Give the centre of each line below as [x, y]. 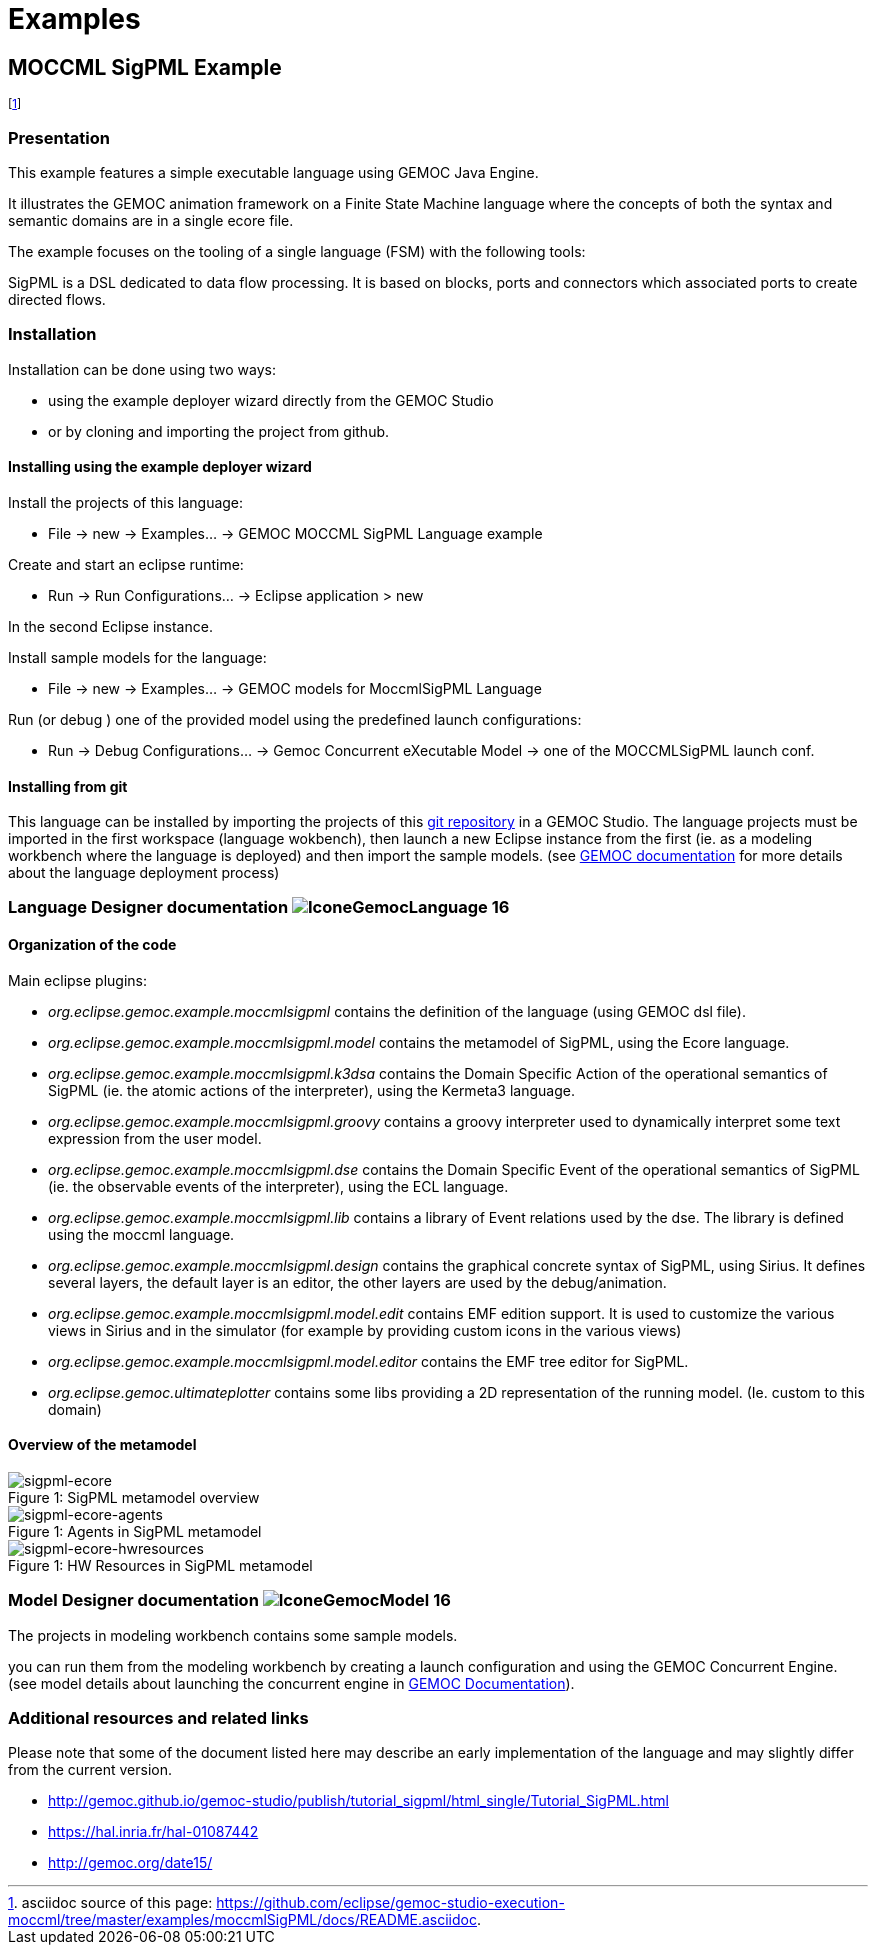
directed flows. [57, 299]
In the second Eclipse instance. [110, 626]
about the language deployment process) [144, 873]
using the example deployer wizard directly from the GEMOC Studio [271, 400]
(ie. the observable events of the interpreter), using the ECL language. [278, 1186]
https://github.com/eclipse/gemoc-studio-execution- [390, 1903]
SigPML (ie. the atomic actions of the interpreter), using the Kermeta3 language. [311, 1090]
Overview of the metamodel [102, 1445]
